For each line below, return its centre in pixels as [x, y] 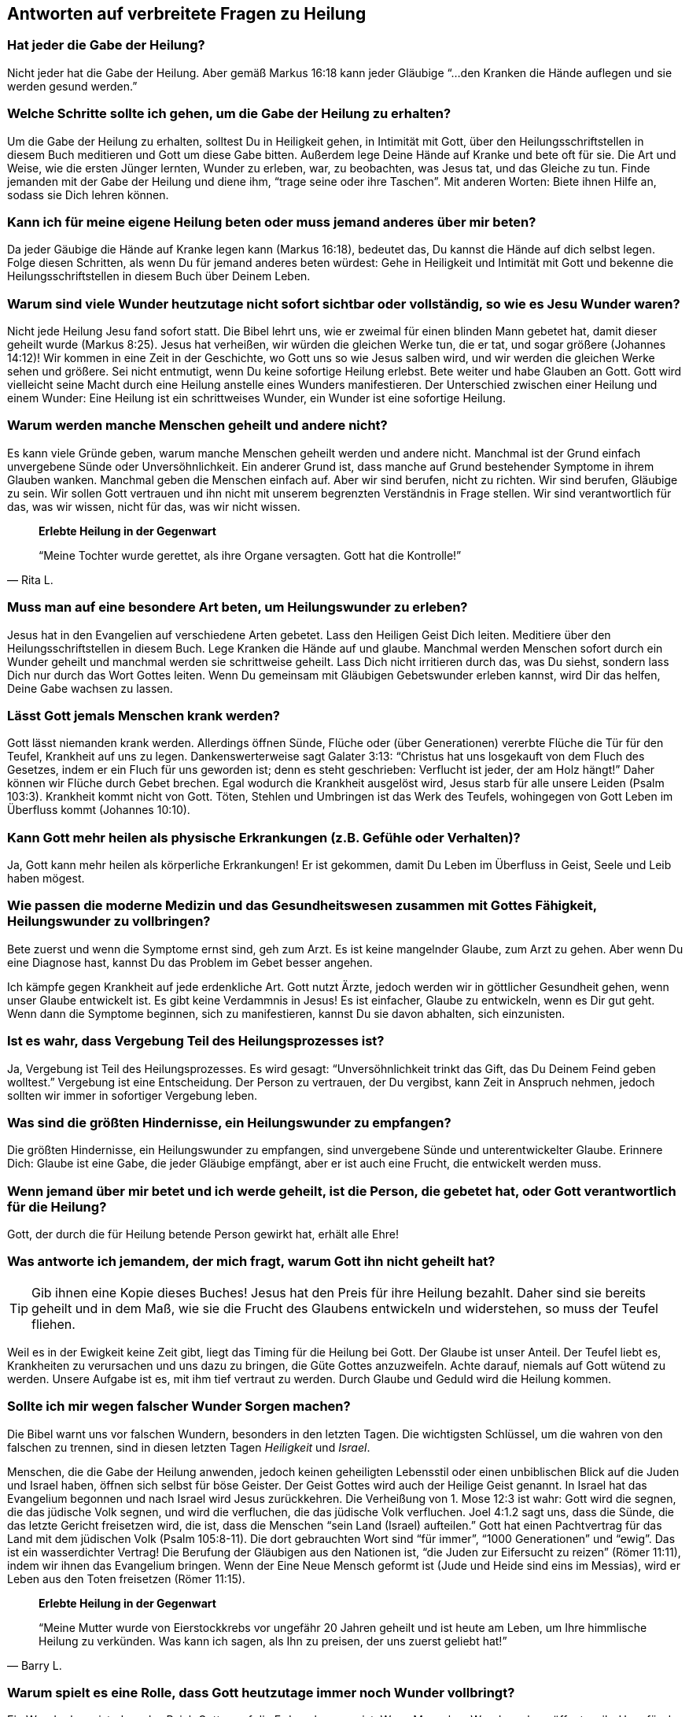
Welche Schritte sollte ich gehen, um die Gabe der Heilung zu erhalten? [229, 114]
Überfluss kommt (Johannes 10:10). [99, 810]
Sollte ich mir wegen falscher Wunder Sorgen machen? [179, 1406]
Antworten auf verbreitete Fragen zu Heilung [187, 14]
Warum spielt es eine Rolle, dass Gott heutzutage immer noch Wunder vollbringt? [261, 1692]
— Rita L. [30, 579]
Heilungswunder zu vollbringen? [109, 921]
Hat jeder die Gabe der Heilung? [106, 45]
